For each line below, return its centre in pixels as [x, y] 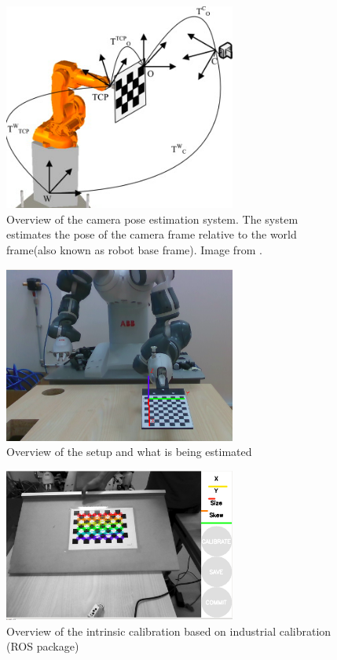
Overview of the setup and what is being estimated [129, 452]
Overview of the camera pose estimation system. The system [152, 219]
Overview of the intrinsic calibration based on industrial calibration [169, 631]
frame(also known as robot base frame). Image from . [134, 250]
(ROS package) [43, 646]
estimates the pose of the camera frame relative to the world [152, 234]
